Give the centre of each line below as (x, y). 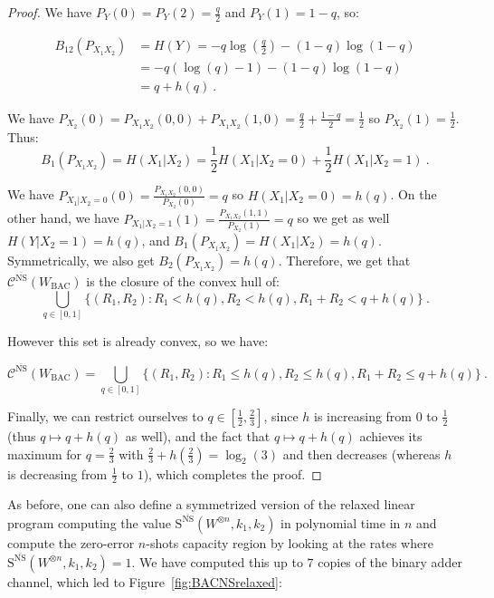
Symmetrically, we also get (81, 260)
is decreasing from (57, 473)
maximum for (45, 453)
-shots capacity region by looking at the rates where (290, 542)
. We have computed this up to (217, 561)
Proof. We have (50, 12)
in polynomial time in (341, 522)
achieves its (391, 435)
